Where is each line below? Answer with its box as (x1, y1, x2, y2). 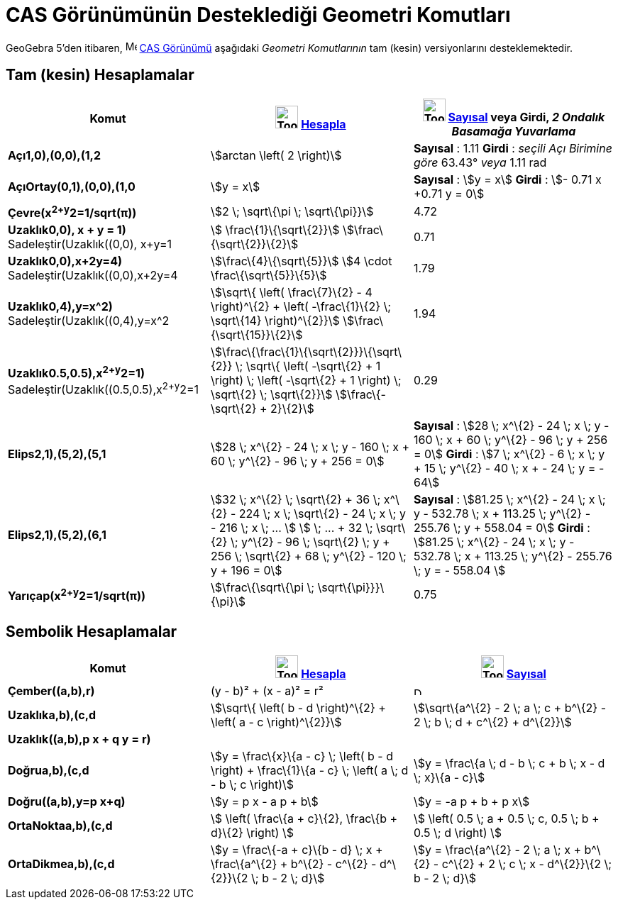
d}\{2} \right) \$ (210, 825, 294, 840)
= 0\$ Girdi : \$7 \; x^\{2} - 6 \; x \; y (413, 446, 605, 461)
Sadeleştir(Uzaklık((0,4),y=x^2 (8, 313, 170, 328)
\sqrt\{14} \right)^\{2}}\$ (210, 313, 340, 328)
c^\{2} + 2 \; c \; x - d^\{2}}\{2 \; (441, 856, 612, 871)
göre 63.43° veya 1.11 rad (413, 155, 547, 170)
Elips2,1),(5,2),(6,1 (8, 527, 106, 542)
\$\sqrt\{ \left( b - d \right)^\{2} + (210, 700, 386, 715)
